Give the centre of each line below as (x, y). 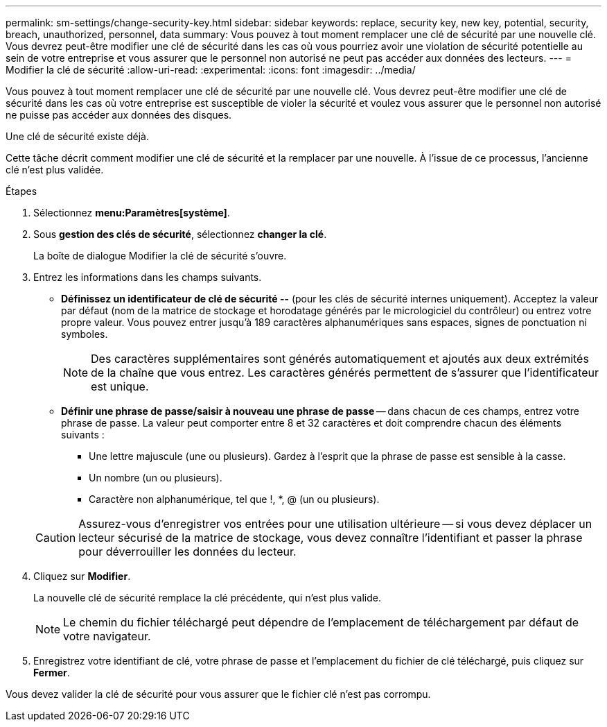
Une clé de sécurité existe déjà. (77, 136)
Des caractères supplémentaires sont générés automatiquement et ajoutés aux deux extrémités (340, 359)
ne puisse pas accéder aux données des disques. (119, 115)
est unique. (120, 386)
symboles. (85, 334)
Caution (56, 538)
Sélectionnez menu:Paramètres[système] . (132, 213)
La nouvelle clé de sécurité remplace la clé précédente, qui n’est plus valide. (208, 598)
